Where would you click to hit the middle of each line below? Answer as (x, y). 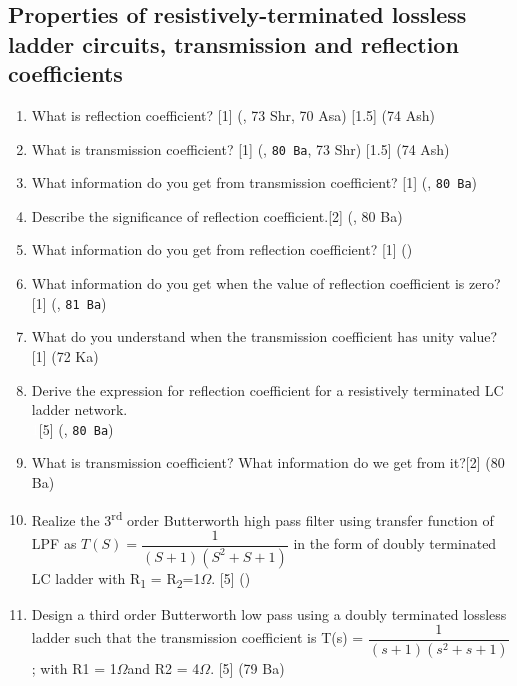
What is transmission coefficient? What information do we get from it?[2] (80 (268, 462)
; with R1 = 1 (74, 668)
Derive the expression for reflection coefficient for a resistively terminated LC (267, 389)
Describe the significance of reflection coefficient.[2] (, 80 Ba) (217, 215)
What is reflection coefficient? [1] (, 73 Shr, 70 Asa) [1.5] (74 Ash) (233, 114)
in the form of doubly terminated (395, 543)
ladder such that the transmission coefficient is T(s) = (197, 637)
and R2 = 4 (163, 668)
